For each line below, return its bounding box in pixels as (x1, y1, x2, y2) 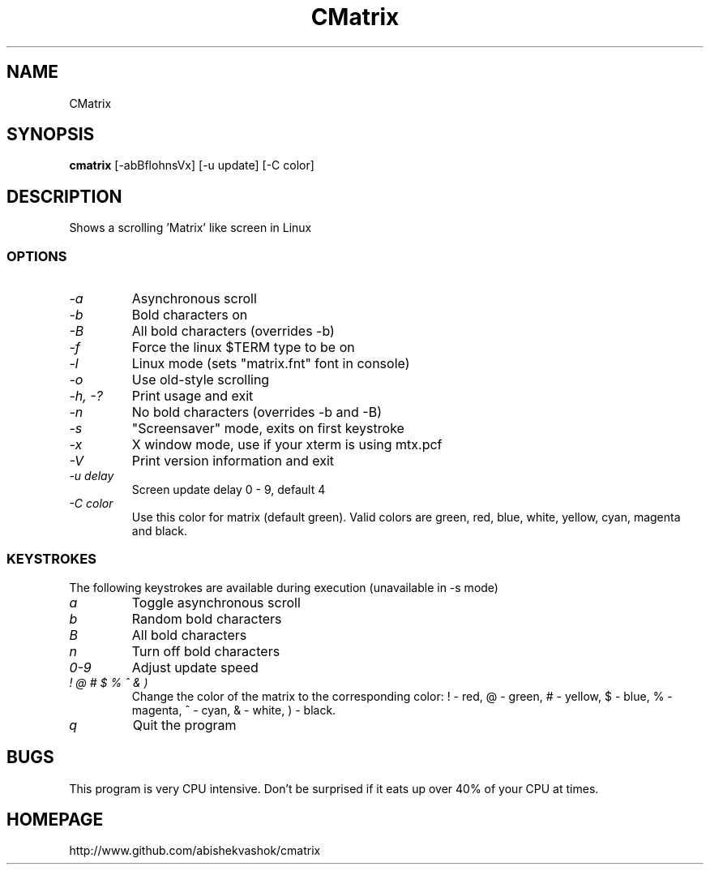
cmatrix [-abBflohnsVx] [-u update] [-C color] (69, 158, 314, 173)
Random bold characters (131, 610, 282, 627)
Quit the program (132, 716, 237, 733)
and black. (131, 524, 187, 538)
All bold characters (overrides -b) (131, 323, 335, 340)
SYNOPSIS (6, 124, 95, 145)
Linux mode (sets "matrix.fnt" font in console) (131, 355, 410, 372)
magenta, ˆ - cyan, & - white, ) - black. (131, 702, 336, 717)
